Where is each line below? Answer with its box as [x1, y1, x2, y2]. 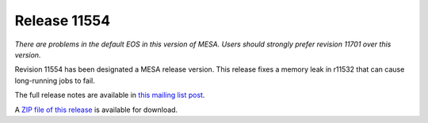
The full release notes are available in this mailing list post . [14, 91, 205, 100]
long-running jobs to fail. [14, 76, 95, 85]
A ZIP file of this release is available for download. [14, 105, 178, 114]
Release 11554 [14, 12, 111, 29]
